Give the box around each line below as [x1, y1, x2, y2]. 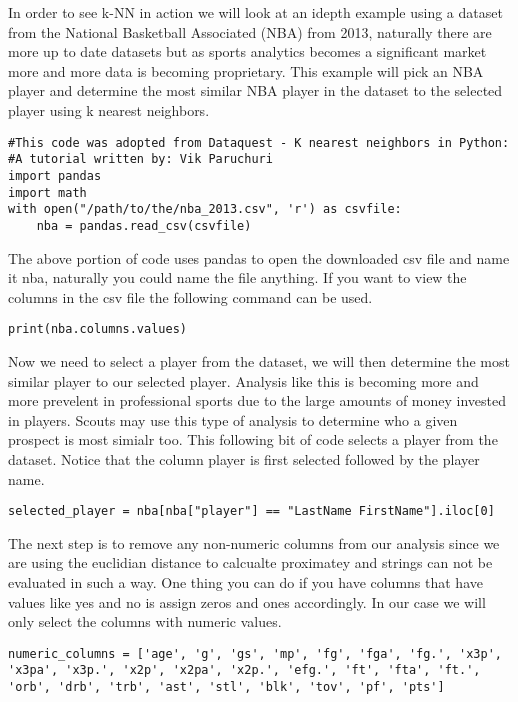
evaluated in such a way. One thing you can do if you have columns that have [8, 571, 483, 592]
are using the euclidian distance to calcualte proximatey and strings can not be [8, 552, 493, 573]
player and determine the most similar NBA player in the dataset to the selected [8, 80, 503, 101]
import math [8, 185, 87, 200]
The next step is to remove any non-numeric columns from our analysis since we [8, 532, 500, 553]
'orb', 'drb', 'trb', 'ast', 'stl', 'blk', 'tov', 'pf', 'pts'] [8, 680, 445, 695]
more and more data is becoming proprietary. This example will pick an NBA [8, 60, 484, 81]
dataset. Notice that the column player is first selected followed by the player [8, 448, 480, 469]
